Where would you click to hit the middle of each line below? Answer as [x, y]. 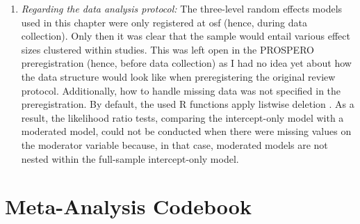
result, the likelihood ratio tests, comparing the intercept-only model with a [182, 117]
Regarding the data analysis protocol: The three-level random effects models [182, 8]
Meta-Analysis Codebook [128, 206]
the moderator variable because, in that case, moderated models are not [174, 144]
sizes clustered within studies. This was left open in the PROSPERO [167, 49]
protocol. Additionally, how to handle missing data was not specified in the [181, 90]
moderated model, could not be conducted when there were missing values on [186, 131]
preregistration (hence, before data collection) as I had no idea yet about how [186, 63]
